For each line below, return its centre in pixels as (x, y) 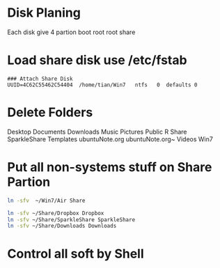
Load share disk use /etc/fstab (97, 60)
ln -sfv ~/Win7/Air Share (46, 200)
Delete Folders (50, 112)
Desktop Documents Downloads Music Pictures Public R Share (97, 132)
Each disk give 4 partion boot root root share (71, 32)
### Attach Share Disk (40, 79)
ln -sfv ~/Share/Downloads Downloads (62, 226)
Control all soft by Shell (76, 254)
